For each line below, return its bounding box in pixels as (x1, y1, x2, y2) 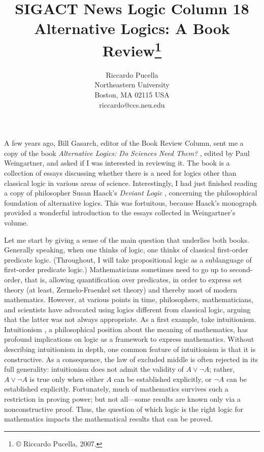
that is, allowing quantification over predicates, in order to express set (24, 274, 242, 284)
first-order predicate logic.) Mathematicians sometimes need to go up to (4, 264, 227, 275)
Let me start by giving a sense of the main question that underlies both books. (4, 234, 249, 245)
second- (229, 264, 253, 275)
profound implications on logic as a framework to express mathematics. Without (4, 334, 254, 344)
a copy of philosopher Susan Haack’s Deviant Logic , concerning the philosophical (4, 187, 257, 198)
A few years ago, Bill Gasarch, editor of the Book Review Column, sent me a (4, 138, 244, 148)
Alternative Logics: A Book (34, 18, 230, 39)
